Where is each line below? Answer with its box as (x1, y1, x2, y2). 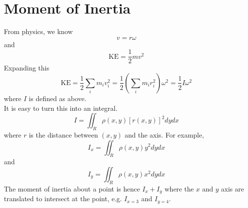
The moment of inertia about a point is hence (4, 183, 140, 193)
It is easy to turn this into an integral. (4, 103, 118, 113)
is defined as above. (29, 93, 87, 103)
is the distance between (29, 129, 98, 139)
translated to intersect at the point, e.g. (4, 193, 122, 204)
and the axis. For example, (124, 129, 204, 139)
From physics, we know (4, 26, 73, 36)
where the (164, 183, 194, 193)
